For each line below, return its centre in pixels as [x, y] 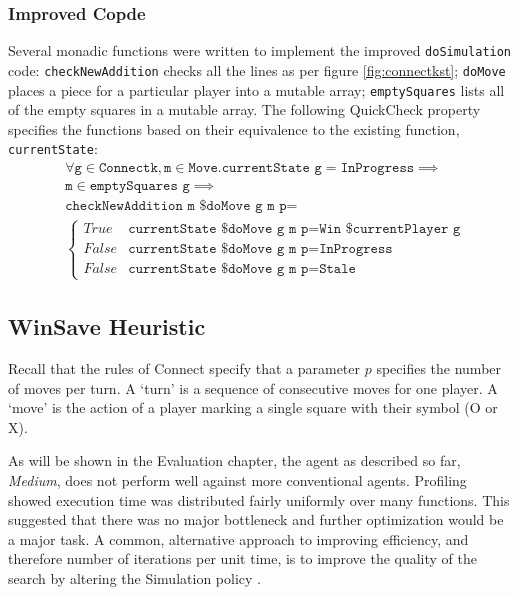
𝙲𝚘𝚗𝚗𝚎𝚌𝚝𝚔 [128, 168]
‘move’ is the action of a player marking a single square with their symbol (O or [253, 407]
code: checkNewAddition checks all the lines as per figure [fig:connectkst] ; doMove [257, 69]
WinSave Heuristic [107, 326]
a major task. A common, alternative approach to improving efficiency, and [238, 538]
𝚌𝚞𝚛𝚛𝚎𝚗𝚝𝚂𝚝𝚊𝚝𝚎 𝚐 [271, 168]
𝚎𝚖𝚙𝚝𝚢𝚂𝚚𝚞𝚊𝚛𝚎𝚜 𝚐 [139, 186]
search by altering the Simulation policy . [134, 577]
